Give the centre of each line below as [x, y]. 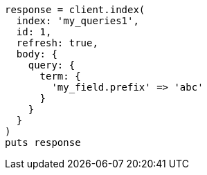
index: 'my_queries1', [78, 21]
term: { [60, 76]
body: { [37, 54]
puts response [43, 142]
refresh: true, [57, 43]
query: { [52, 65]
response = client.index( [75, 10]
